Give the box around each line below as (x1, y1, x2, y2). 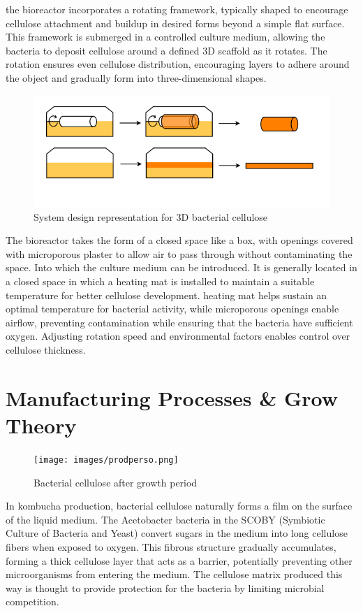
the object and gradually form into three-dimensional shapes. (6, 70, 267, 85)
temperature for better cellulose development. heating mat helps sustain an (6, 287, 327, 302)
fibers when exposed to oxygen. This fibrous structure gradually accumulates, (6, 539, 336, 554)
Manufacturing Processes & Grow (6, 383, 339, 412)
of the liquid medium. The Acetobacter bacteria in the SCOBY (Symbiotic (6, 512, 325, 526)
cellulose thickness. (6, 342, 86, 356)
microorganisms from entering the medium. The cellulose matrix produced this (6, 567, 343, 582)
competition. (6, 594, 59, 609)
